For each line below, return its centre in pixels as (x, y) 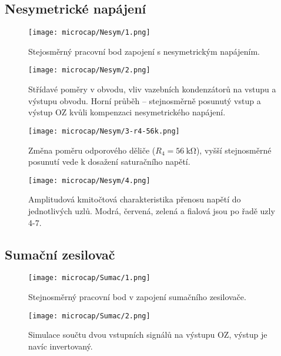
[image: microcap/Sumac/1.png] (89, 278)
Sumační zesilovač (60, 254)
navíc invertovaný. (61, 346)
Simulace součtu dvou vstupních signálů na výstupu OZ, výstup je (148, 335)
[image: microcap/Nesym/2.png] (89, 70)
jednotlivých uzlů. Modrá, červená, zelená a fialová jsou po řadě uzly (152, 210)
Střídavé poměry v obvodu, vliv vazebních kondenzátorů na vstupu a (152, 89)
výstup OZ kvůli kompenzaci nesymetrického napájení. (127, 112)
